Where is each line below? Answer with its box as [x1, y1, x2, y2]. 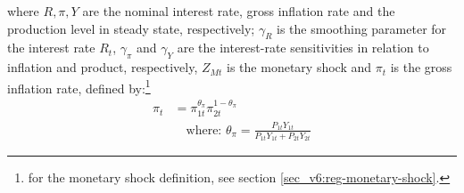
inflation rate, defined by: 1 [7, 76, 151, 97]
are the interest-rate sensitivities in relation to [177, 38, 429, 57]
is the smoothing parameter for [277, 19, 447, 37]
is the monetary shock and [227, 58, 372, 76]
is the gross [390, 58, 452, 76]
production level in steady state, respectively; [7, 19, 255, 37]
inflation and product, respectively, [7, 58, 198, 76]
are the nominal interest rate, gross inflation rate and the [82, 2, 395, 20]
